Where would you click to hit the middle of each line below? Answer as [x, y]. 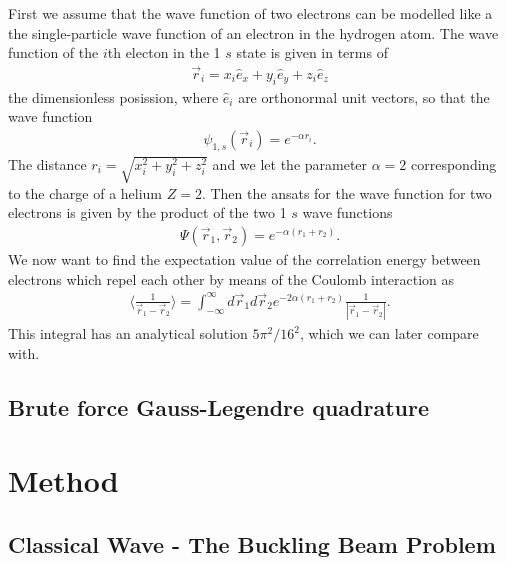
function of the [53, 52]
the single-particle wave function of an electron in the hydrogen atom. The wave [253, 32]
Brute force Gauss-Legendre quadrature [219, 406]
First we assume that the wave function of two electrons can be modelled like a [250, 13]
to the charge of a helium [85, 192]
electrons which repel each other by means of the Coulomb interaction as [231, 278]
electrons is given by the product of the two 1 [147, 212]
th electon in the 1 [164, 52]
